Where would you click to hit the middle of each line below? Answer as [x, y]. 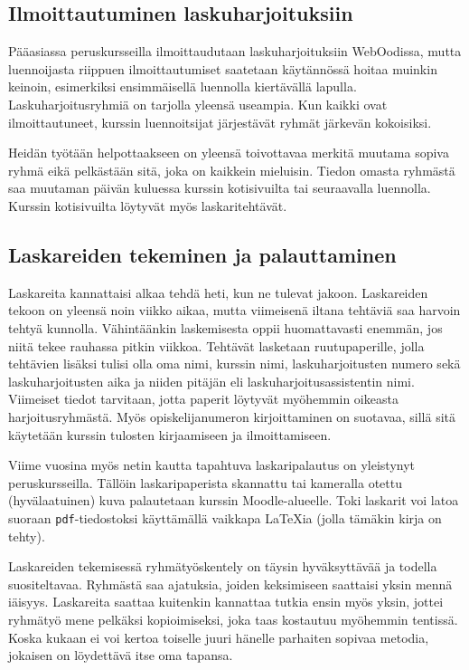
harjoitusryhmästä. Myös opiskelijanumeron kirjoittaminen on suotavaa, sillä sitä [232, 416]
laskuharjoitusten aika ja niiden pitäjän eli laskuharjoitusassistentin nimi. [211, 381]
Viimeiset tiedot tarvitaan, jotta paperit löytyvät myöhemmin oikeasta [203, 399]
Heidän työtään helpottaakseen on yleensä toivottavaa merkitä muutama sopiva [229, 153]
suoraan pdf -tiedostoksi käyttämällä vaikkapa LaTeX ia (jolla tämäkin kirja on [225, 517]
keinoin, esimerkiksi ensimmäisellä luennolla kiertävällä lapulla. [183, 86]
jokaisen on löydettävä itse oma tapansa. [121, 655]
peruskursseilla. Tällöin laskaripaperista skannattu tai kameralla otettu [205, 482]
